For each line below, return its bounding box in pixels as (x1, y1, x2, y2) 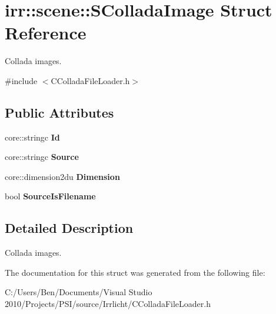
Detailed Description (5, 219, 134, 237)
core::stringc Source (5, 151, 79, 163)
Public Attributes (5, 103, 114, 121)
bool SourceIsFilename (5, 190, 96, 202)
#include (5, 74, 38, 86)
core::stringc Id (5, 131, 60, 143)
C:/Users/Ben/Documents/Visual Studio (5, 286, 152, 298)
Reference (5, 21, 87, 45)
